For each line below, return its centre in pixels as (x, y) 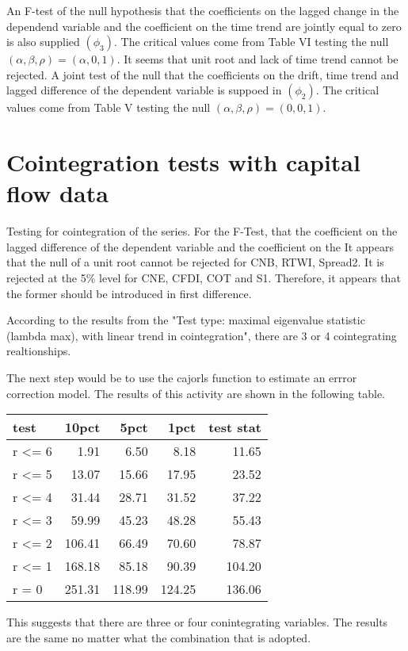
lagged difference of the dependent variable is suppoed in (144, 90)
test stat (235, 427)
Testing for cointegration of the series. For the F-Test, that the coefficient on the (202, 231)
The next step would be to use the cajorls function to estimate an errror (182, 378)
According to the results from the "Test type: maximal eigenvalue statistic (186, 320)
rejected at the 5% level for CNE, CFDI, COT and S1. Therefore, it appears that (204, 278)
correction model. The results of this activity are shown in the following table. (196, 393)
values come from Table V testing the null (109, 107)
